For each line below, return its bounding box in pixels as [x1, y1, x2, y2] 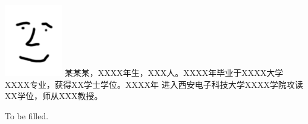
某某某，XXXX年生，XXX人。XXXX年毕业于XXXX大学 [64, 66, 284, 78]
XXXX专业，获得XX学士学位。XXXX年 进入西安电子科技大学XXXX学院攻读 [5, 78, 303, 90]
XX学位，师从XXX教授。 [5, 90, 103, 102]
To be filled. [5, 109, 49, 122]
